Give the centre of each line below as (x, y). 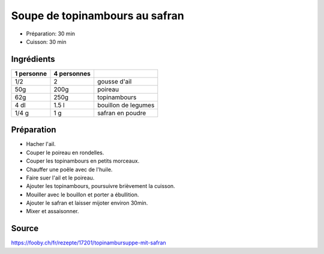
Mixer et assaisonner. (52, 211)
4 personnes (72, 73)
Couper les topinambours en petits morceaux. (83, 161)
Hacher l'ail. (41, 144)
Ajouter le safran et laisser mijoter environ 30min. (87, 203)
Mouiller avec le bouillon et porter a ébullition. (82, 195)
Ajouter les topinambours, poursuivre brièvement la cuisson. (100, 186)
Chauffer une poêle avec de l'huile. (69, 169)
